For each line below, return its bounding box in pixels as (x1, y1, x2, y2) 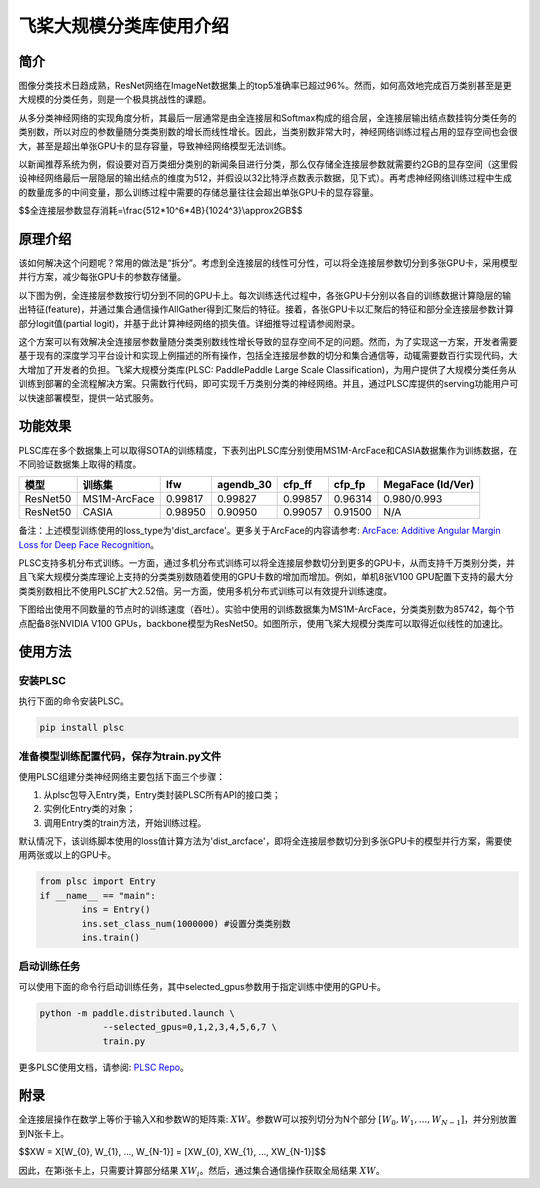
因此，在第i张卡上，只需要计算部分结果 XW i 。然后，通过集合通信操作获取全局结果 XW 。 (18, 1164, 385, 1179)
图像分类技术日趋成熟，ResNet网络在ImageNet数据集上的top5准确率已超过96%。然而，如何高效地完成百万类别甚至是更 (18, 80, 512, 92)
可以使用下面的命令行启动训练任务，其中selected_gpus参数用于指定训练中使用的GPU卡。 (18, 980, 387, 992)
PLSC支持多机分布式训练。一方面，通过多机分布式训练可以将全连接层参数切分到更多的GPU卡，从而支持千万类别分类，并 (18, 557, 515, 569)
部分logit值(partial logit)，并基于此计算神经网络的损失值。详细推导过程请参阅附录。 (18, 317, 361, 329)
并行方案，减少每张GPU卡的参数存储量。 (18, 271, 187, 283)
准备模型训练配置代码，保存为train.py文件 (18, 750, 222, 764)
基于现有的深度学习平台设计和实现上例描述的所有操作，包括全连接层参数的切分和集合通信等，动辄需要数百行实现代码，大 (18, 350, 518, 362)
